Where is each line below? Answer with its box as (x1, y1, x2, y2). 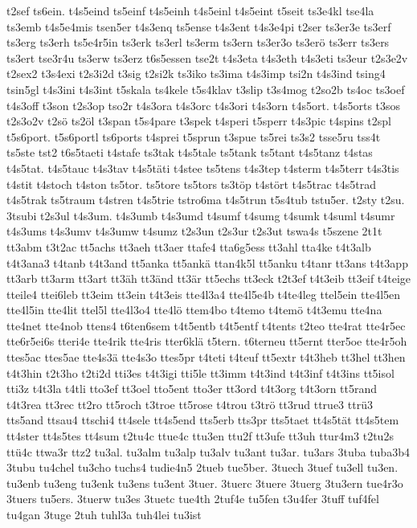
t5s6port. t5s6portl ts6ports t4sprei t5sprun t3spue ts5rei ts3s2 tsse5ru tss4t (6, 128, 381, 145)
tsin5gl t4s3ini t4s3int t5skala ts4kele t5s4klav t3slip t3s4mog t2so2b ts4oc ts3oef (6, 80, 405, 97)
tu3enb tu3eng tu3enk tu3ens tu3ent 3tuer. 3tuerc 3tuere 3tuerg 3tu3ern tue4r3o (6, 474, 403, 491)
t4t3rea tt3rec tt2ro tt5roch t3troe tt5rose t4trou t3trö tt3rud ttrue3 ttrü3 (6, 395, 373, 412)
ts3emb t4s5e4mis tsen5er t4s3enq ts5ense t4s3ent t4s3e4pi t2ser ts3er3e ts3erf (6, 18, 391, 35)
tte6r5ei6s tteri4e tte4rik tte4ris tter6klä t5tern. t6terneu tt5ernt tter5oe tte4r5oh (6, 333, 407, 350)
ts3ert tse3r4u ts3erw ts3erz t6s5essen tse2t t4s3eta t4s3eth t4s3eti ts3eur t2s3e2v (6, 49, 408, 66)
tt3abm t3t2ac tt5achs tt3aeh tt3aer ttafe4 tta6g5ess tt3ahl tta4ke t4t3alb (6, 238, 371, 255)
